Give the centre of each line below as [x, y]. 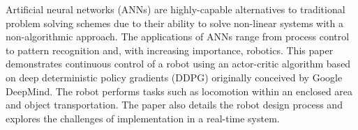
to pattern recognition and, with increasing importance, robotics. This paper [170, 50]
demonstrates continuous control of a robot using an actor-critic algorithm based [178, 64]
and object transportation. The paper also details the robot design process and [174, 105]
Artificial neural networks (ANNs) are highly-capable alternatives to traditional [176, 9]
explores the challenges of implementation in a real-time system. [143, 118]
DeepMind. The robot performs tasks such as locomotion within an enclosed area [179, 91]
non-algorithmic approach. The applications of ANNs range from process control [178, 36]
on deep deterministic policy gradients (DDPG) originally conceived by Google [174, 77]
